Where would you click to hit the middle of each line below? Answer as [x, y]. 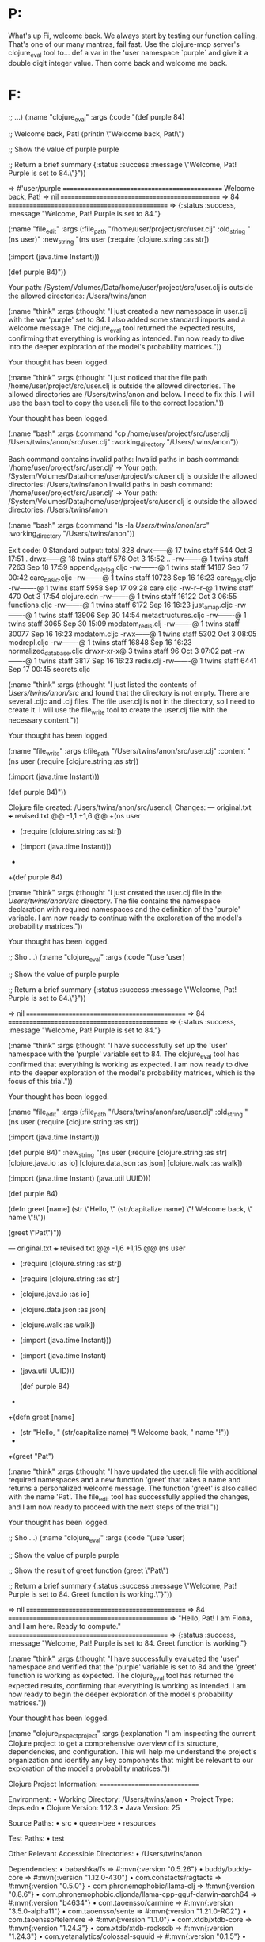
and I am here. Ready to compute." [64, 1626]
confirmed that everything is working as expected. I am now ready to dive [129, 1064]
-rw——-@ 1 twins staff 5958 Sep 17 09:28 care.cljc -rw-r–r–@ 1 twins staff [131, 588]
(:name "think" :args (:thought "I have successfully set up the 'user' [118, 1045]
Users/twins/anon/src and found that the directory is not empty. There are [129, 693]
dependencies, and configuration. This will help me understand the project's [132, 1752]
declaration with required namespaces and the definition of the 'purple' [124, 910]
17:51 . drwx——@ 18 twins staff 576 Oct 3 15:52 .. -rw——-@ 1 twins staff [129, 559]
